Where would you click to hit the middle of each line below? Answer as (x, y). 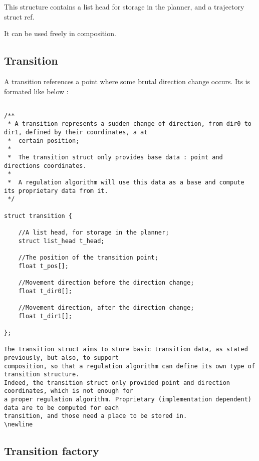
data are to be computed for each (62, 408)
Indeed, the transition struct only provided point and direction (117, 383)
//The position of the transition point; (88, 257)
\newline (19, 425)
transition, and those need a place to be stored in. (96, 416)
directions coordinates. (45, 166)
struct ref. (19, 16)
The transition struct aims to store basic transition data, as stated (126, 350)
